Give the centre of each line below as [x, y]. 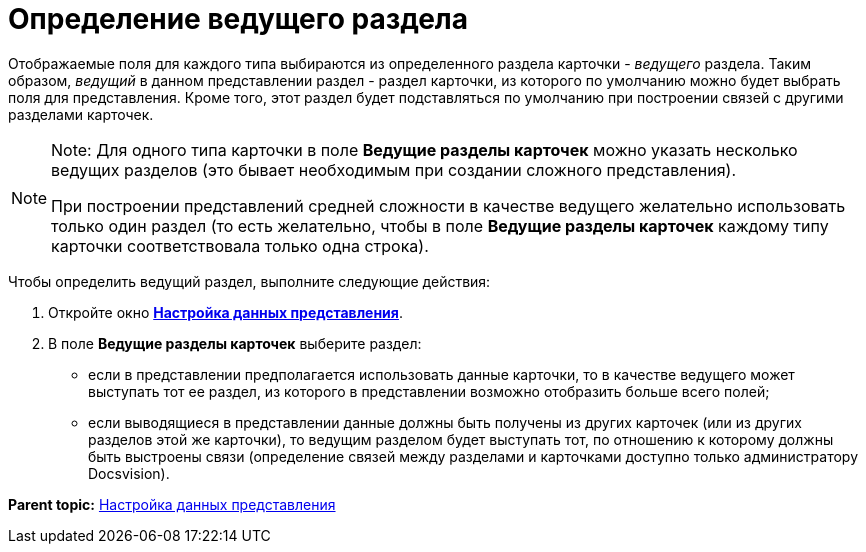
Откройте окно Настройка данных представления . [225, 312]
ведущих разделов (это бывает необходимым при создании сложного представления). [393, 169]
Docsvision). [129, 473]
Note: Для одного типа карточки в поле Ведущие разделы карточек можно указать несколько [424, 149]
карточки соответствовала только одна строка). [240, 245]
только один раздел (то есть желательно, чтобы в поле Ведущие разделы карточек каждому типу [440, 225]
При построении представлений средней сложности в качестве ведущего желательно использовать [448, 205]
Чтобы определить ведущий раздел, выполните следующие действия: [249, 281]
